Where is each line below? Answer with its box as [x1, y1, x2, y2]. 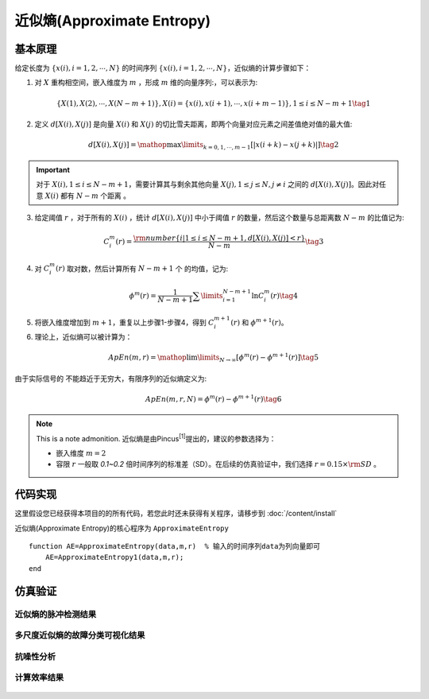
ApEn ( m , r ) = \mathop [108, 353, 187, 362]
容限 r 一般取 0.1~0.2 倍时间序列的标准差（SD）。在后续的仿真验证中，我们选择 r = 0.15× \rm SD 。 [56, 460, 381, 469]
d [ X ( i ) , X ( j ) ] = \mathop [88, 140, 167, 150]
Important [36, 165, 71, 174]
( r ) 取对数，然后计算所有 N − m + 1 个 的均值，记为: [56, 263, 229, 274]
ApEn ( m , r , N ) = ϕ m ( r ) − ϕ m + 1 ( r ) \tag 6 [145, 394, 282, 403]
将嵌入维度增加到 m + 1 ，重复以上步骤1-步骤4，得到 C [34, 318, 214, 328]
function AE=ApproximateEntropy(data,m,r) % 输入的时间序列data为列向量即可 [29, 542, 321, 551]
